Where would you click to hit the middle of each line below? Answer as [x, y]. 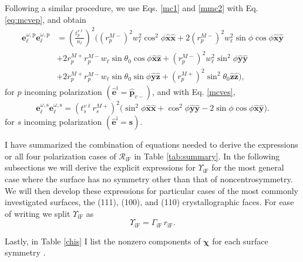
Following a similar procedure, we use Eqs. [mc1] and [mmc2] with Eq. [132, 8]
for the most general [248, 167]
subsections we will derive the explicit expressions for [100, 167]
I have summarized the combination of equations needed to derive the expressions [151, 144]
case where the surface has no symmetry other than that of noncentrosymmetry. [149, 179]
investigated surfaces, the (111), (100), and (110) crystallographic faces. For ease [149, 202]
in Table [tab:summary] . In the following [207, 156]
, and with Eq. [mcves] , [194, 91]
